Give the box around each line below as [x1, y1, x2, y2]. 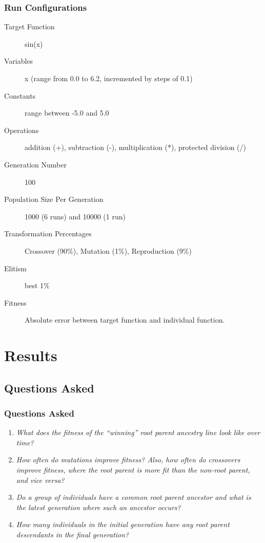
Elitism [4, 263, 27, 273]
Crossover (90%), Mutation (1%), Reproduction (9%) [25, 245, 192, 256]
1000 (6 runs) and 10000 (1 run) [25, 211, 126, 221]
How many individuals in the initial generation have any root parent [16, 519, 230, 530]
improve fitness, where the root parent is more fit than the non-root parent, [16, 464, 250, 475]
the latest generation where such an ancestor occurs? [16, 501, 181, 512]
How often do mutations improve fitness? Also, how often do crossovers [16, 454, 240, 465]
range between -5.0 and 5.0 [25, 107, 109, 118]
